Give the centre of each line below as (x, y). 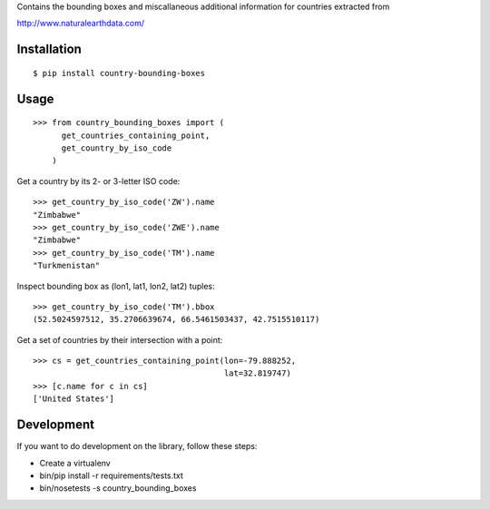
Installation (49, 49)
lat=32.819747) (258, 373)
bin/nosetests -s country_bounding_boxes (118, 488)
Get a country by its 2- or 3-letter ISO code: (98, 181)
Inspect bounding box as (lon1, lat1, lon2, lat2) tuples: (116, 286)
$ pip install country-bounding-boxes (119, 73)
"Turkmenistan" (67, 266)
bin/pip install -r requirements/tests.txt (111, 475)
